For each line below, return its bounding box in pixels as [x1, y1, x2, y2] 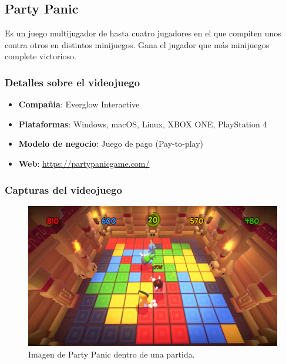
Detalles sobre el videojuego [5, 75, 140, 89]
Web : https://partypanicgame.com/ [18, 157, 150, 169]
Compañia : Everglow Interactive [18, 98, 140, 110]
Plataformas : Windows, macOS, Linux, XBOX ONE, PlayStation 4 [18, 117, 267, 130]
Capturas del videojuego [5, 182, 122, 197]
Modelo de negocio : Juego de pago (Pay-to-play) [18, 137, 204, 150]
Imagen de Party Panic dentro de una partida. [28, 348, 195, 360]
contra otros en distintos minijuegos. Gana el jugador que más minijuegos [5, 38, 270, 50]
